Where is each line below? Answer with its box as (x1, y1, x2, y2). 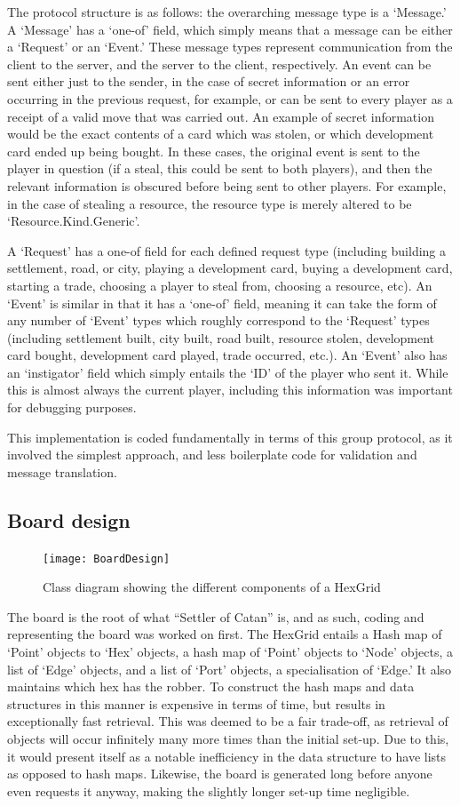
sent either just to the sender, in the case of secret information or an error (7, 72, 410, 91)
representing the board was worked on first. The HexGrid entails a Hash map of (7, 625, 442, 643)
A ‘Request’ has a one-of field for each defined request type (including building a (7, 241, 447, 259)
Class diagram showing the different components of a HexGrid (43, 578, 381, 596)
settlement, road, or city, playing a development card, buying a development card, (7, 259, 453, 277)
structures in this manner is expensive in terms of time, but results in (7, 694, 385, 713)
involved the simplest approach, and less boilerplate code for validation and (7, 445, 417, 464)
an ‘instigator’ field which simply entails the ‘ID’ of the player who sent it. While (7, 363, 448, 381)
